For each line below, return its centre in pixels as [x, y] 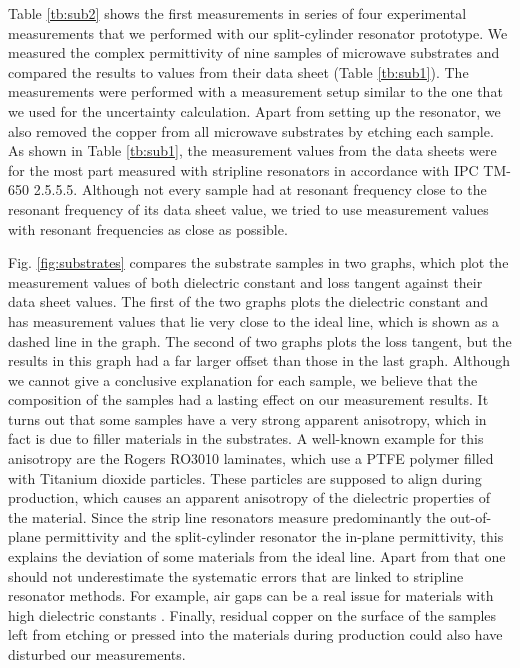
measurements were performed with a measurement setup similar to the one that [255, 91]
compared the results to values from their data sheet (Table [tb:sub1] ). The [238, 71]
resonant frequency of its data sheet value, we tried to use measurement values [248, 208]
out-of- [471, 516]
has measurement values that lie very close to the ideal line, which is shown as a [253, 320]
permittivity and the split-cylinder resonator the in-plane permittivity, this [274, 536]
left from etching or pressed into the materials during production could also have [255, 634]
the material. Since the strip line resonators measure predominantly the [227, 516]
